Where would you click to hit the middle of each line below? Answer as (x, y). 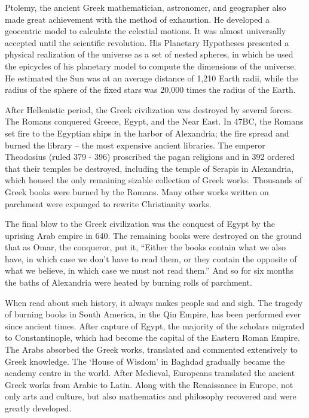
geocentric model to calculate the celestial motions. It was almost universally (146, 31)
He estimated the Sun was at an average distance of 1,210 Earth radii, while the (152, 78)
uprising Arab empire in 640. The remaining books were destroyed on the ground (153, 235)
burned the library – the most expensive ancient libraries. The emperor (135, 145)
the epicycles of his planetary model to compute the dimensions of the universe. (151, 66)
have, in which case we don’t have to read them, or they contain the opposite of (151, 258)
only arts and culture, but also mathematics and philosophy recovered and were (151, 396)
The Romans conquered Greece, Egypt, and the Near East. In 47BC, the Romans (154, 121)
